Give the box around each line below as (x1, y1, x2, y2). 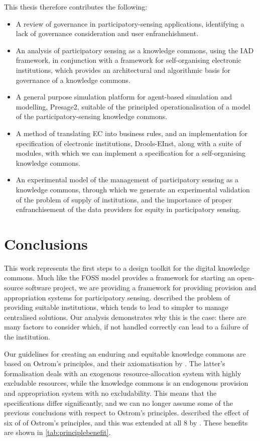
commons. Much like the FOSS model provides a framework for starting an (4, 272, 235, 283)
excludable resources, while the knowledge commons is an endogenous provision (4, 378, 248, 388)
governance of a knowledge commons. (16, 74, 131, 85)
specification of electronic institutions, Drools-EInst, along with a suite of (16, 138, 241, 148)
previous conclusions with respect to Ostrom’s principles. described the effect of (4, 407, 249, 418)
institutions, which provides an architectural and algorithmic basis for (16, 64, 231, 75)
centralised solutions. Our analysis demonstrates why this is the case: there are (4, 311, 246, 322)
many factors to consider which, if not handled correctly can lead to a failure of (4, 321, 248, 332)
